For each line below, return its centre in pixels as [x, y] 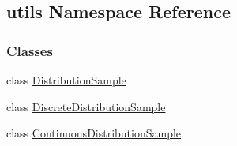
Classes [30, 50]
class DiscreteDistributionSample [86, 106]
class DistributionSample [66, 80]
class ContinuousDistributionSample [94, 133]
